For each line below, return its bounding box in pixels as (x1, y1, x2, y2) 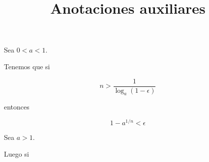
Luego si (4, 148, 29, 159)
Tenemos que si (4, 61, 50, 71)
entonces (4, 102, 30, 112)
